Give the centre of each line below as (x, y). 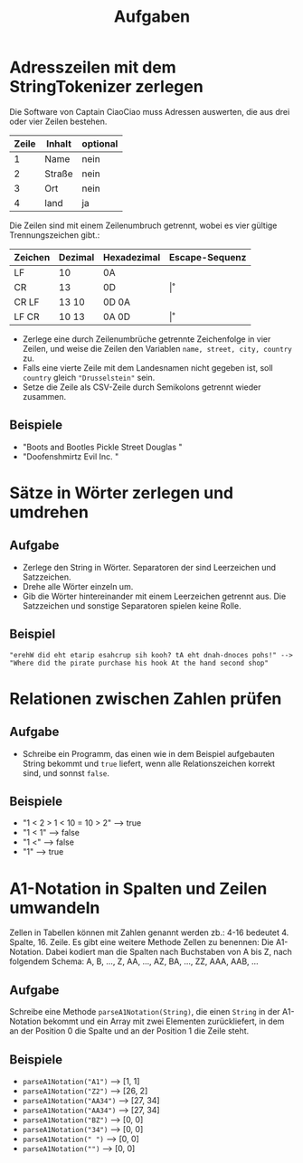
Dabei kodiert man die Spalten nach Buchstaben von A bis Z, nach (169, 952)
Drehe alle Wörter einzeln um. (78, 586)
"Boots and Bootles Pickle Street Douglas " (102, 447)
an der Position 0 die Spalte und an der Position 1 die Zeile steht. (129, 1031)
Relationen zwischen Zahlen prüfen (146, 699)
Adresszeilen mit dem (93, 67)
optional (100, 144)
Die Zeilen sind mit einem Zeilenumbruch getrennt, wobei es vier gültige (143, 225)
